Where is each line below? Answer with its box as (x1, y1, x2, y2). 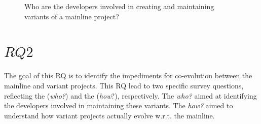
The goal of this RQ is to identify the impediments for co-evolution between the (4, 70, 252, 81)
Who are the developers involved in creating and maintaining (24, 1, 214, 11)
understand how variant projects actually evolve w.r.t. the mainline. (4, 110, 215, 120)
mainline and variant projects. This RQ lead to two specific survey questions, (4, 80, 244, 90)
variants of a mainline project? (24, 11, 119, 21)
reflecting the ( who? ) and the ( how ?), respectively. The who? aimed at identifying (4, 90, 257, 101)
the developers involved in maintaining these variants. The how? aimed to (4, 100, 233, 111)
